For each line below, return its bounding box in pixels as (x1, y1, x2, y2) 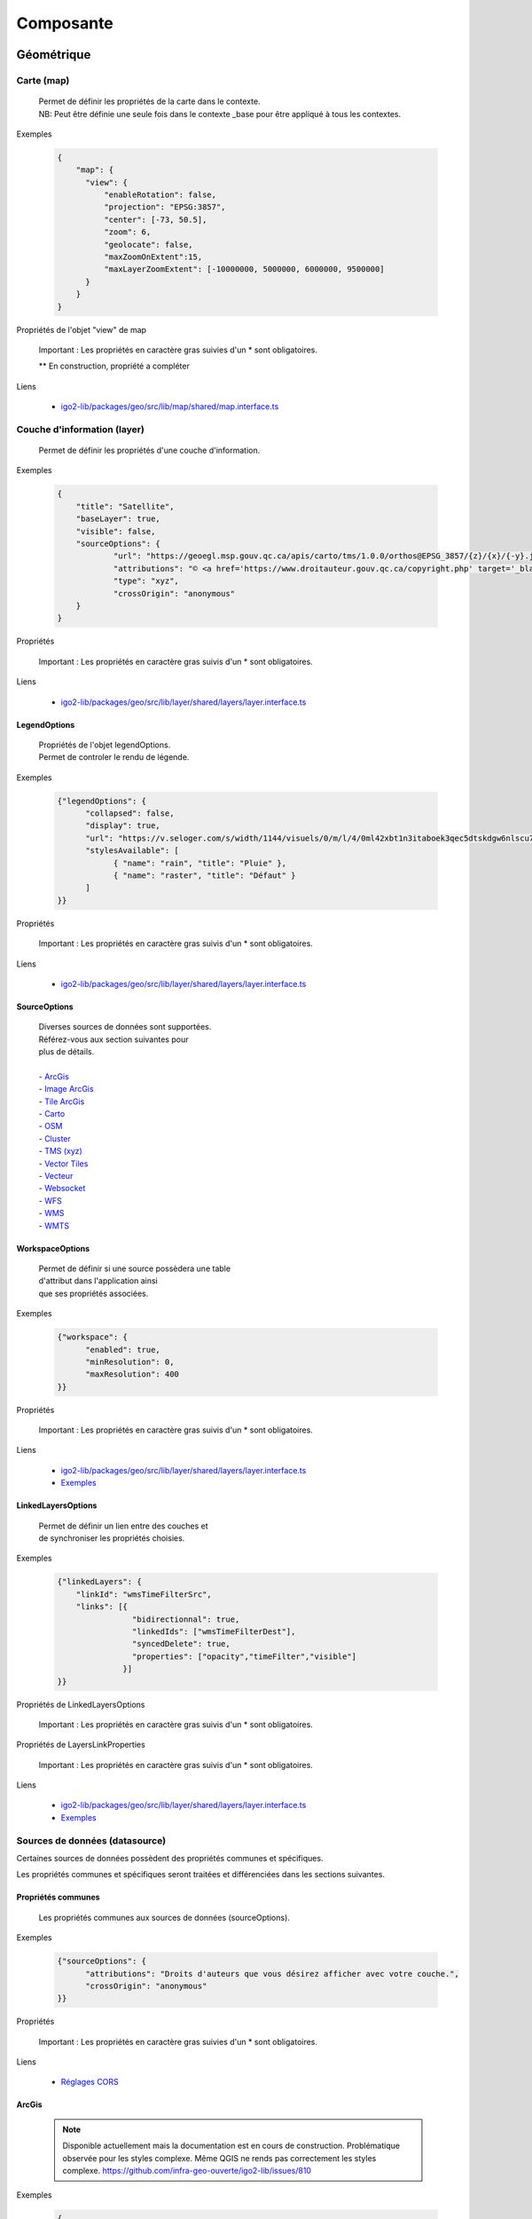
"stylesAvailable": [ (85, 846, 179, 856)
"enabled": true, (85, 1345, 161, 1354)
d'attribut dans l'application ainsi (38, 1275, 159, 1286)
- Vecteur (38, 1171, 74, 1181)
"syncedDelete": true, (131, 1639, 231, 1649)
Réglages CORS (60, 2077, 119, 2088)
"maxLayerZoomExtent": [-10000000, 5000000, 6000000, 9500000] (103, 265, 385, 274)
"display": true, (85, 821, 161, 831)
